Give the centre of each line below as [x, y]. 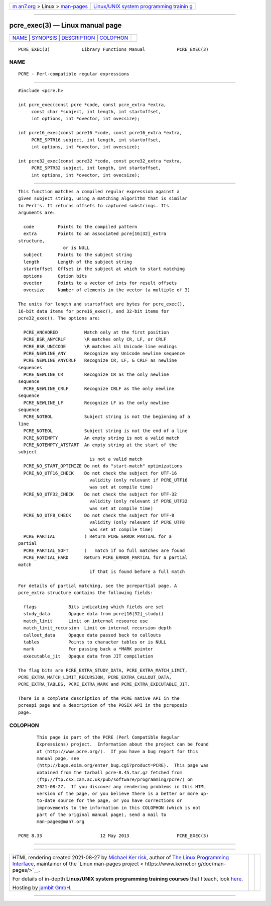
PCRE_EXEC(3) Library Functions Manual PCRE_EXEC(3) [113, 49]
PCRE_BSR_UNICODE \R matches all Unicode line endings [100, 346]
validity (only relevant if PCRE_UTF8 [137, 522]
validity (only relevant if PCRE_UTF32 [139, 501]
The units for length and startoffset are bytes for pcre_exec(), [102, 304]
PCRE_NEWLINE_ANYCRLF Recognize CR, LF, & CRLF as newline [100, 360]
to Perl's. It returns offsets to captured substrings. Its [94, 205]
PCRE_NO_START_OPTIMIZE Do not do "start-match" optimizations [103, 466]
